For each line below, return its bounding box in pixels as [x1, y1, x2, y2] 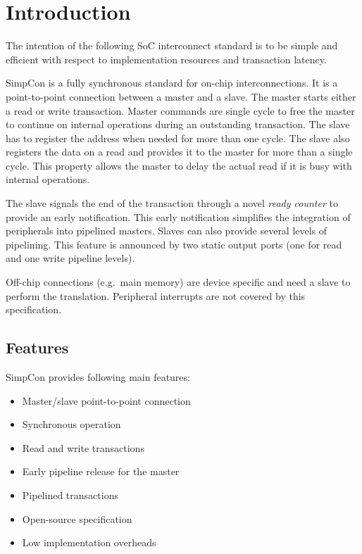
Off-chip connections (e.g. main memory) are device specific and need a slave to [6, 275, 351, 289]
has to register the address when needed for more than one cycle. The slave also [6, 130, 350, 145]
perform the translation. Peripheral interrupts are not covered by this [6, 288, 306, 303]
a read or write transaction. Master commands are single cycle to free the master [6, 103, 355, 118]
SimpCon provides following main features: [6, 370, 190, 384]
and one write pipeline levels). [6, 251, 135, 265]
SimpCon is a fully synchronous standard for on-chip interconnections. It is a [6, 75, 338, 90]
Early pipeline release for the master [22, 464, 180, 479]
